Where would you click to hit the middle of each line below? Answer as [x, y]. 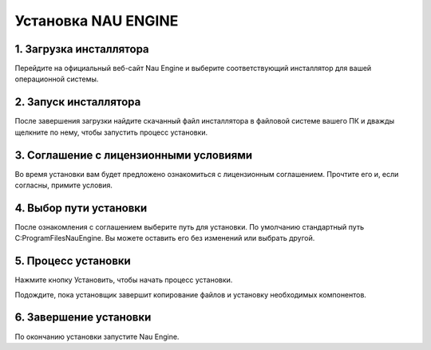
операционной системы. [57, 79]
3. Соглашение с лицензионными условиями [134, 155]
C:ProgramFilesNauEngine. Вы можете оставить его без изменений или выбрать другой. [165, 238]
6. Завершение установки [83, 318]
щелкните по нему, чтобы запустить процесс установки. [111, 132]
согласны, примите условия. [64, 185]
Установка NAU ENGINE [97, 21]
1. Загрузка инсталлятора [82, 49]
